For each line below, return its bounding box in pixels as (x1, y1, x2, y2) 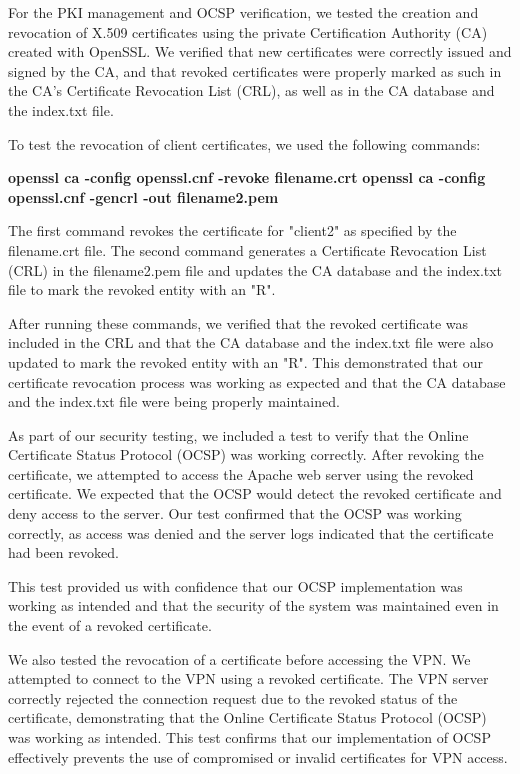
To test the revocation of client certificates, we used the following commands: (8, 133, 481, 154)
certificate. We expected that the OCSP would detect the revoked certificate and (8, 483, 502, 504)
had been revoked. (8, 542, 119, 563)
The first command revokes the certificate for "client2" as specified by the (8, 220, 457, 241)
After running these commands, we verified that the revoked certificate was (8, 312, 469, 333)
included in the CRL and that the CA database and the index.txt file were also (8, 332, 494, 353)
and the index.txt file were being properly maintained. (8, 391, 340, 412)
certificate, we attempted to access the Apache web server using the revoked (8, 463, 474, 484)
